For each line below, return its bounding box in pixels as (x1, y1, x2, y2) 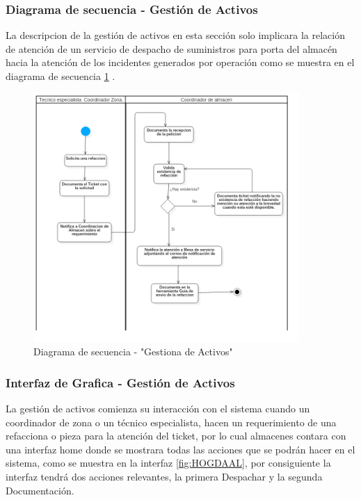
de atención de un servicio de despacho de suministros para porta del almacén (6, 41, 337, 56)
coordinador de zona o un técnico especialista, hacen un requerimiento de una (6, 414, 337, 429)
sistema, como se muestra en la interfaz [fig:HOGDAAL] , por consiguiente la (6, 455, 331, 470)
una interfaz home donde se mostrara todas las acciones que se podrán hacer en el (6, 442, 355, 456)
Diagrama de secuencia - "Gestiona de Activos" (33, 344, 233, 359)
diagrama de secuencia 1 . (6, 69, 115, 83)
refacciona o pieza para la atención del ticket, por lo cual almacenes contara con (6, 428, 346, 443)
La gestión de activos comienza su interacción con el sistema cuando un (6, 401, 310, 415)
